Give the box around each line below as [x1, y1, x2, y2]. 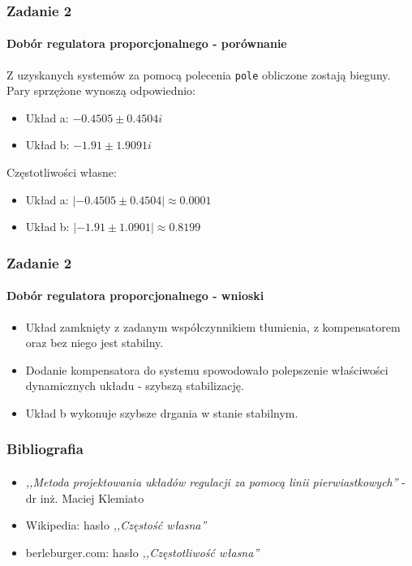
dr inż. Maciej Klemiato [25, 489, 144, 506]
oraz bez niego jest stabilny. [25, 334, 164, 351]
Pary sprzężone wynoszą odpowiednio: [6, 82, 195, 99]
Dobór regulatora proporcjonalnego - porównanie [6, 35, 287, 52]
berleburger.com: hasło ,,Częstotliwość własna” [25, 543, 260, 560]
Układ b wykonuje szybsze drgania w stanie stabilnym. [25, 404, 298, 421]
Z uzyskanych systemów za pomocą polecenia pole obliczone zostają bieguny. [6, 66, 391, 83]
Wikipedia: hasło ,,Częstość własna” [25, 517, 207, 534]
